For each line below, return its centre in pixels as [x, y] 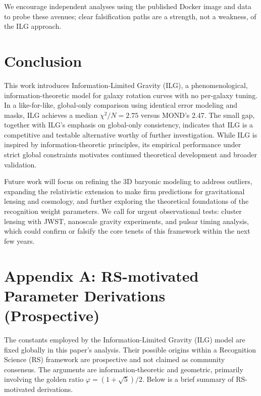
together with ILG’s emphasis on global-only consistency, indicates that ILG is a [129, 125]
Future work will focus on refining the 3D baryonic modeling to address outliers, [128, 181]
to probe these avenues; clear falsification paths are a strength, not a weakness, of [130, 16]
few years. [19, 240]
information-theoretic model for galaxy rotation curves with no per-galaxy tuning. [131, 95]
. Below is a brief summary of [188, 379]
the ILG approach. [33, 26]
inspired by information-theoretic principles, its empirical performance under [123, 144]
